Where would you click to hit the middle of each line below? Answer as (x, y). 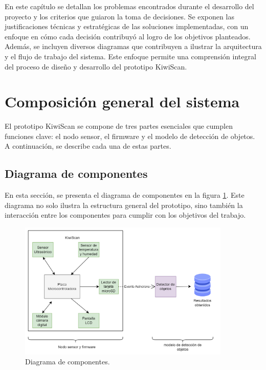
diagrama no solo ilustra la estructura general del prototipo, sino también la (124, 205)
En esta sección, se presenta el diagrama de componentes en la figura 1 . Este (125, 195)
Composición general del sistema (122, 101)
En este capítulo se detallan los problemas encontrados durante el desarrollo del (129, 6)
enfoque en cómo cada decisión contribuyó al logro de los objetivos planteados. (128, 36)
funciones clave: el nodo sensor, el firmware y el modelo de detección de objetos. (130, 136)
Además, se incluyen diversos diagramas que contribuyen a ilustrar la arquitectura (133, 46)
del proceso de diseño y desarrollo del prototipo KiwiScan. (96, 66)
